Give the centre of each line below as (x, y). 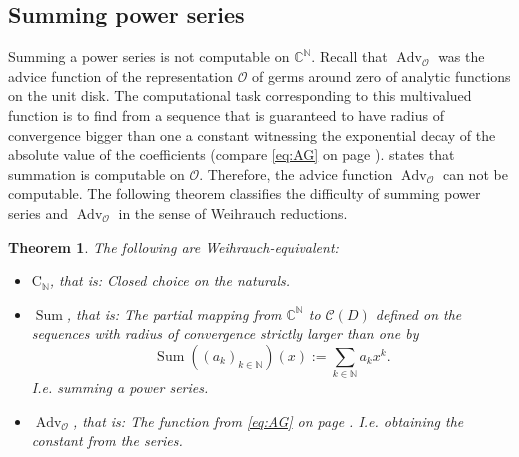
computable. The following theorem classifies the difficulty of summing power (244, 193)
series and (38, 212)
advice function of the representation (120, 75)
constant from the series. (107, 440)
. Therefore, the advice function (296, 173)
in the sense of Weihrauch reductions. (233, 212)
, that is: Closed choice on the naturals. (170, 280)
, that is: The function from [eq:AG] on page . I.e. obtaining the (268, 420)
